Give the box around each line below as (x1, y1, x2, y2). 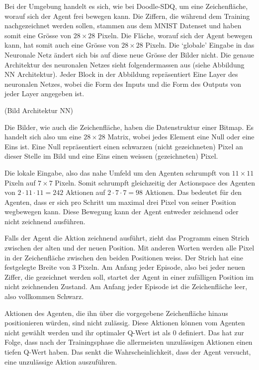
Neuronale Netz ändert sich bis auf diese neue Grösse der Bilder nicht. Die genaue (4, 49, 254, 60)
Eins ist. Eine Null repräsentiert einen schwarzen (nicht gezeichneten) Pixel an (4, 141, 243, 151)
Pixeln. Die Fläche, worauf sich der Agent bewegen (97, 30, 253, 40)
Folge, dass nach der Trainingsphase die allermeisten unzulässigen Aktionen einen (4, 337, 253, 347)
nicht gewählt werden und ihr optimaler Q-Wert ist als (4, 327, 171, 337)
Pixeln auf (4, 177, 36, 187)
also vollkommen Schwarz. (4, 291, 84, 302)
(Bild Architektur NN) (4, 105, 73, 115)
